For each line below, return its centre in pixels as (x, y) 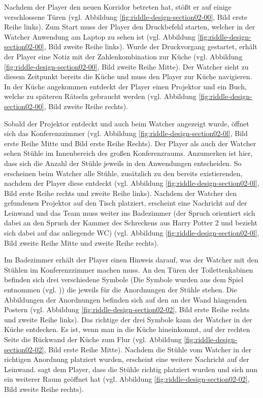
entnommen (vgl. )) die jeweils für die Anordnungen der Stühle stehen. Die (121, 290)
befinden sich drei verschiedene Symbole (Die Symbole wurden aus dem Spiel (124, 279)
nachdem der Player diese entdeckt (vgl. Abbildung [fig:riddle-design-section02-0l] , (132, 183)
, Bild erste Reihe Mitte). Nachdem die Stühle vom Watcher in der (148, 349)
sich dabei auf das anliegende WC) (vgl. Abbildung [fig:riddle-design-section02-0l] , (132, 233)
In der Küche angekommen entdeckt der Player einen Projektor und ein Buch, (125, 86)
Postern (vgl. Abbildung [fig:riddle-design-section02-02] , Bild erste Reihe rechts (127, 309)
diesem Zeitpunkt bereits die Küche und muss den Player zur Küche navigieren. (128, 76)
